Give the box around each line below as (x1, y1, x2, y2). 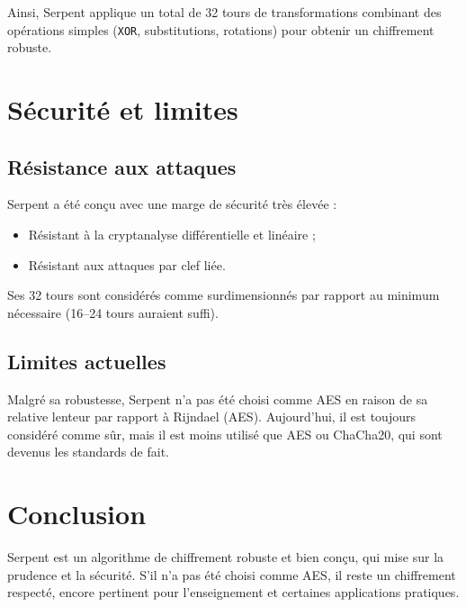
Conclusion (7, 495, 147, 532)
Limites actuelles (7, 347, 166, 375)
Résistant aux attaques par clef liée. (28, 255, 226, 274)
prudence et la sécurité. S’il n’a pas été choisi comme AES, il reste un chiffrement (7, 565, 456, 584)
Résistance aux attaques (7, 152, 237, 180)
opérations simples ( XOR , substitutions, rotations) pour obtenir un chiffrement (7, 20, 435, 39)
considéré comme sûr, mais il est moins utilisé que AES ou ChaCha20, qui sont (7, 424, 443, 443)
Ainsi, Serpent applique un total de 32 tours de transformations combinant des (7, 3, 442, 21)
